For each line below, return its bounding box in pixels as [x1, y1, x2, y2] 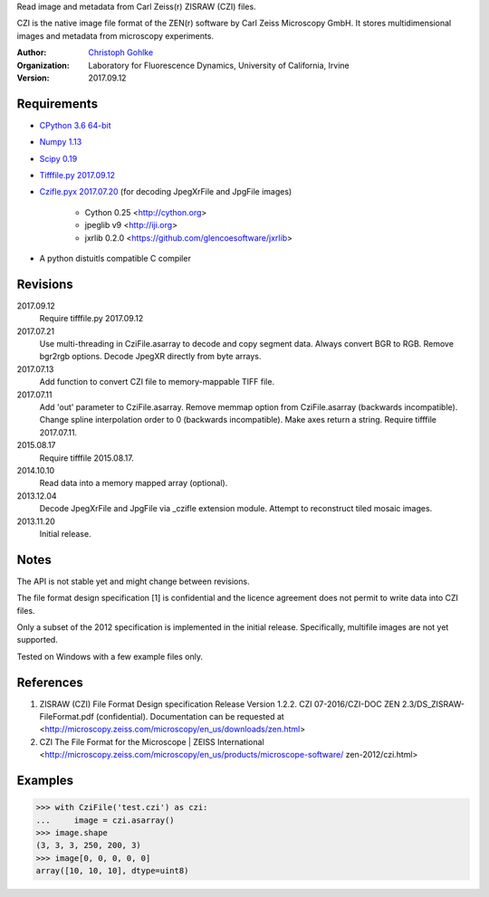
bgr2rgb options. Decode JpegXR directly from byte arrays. [39, 351, 262, 362]
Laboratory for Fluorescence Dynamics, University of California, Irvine [88, 60, 350, 71]
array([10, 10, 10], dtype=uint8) [35, 865, 189, 876]
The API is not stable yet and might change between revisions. [16, 576, 250, 587]
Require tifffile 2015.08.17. [39, 453, 135, 463]
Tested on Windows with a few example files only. [16, 651, 204, 662]
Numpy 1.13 [39, 137, 82, 148]
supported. [16, 635, 58, 645]
